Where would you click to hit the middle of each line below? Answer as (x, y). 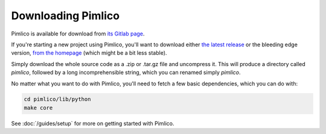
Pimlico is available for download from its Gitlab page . (78, 34)
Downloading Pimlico (66, 16)
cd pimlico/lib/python (57, 99)
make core (38, 108)
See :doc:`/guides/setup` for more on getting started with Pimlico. (93, 123)
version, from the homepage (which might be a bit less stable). (89, 53)
